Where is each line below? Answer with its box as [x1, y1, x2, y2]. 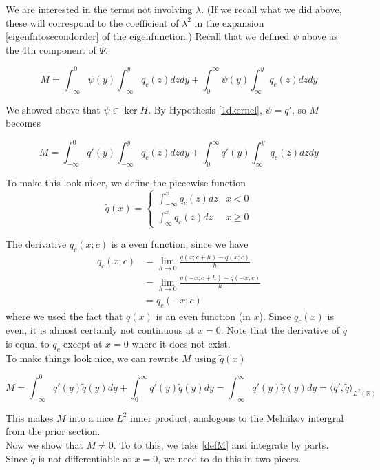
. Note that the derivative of [220, 323, 340, 337]
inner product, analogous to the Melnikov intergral [130, 410, 344, 425]
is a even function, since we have [111, 236, 249, 250]
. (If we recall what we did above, [201, 2, 342, 16]
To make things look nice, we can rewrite [6, 350, 179, 365]
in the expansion [194, 15, 264, 30]
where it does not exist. [131, 337, 231, 351]
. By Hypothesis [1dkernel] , [148, 102, 262, 116]
